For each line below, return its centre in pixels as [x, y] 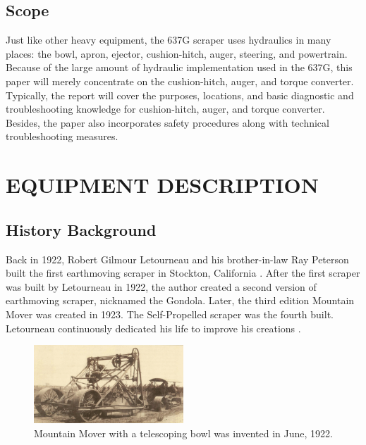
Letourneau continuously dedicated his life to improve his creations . [153, 328]
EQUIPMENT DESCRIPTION [162, 185]
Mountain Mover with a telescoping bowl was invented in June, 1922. [183, 433]
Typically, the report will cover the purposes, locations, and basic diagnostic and [180, 95]
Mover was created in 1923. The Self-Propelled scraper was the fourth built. [170, 314]
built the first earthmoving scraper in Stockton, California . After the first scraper [183, 273]
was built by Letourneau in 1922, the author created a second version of [161, 286]
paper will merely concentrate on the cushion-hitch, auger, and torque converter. [180, 81]
